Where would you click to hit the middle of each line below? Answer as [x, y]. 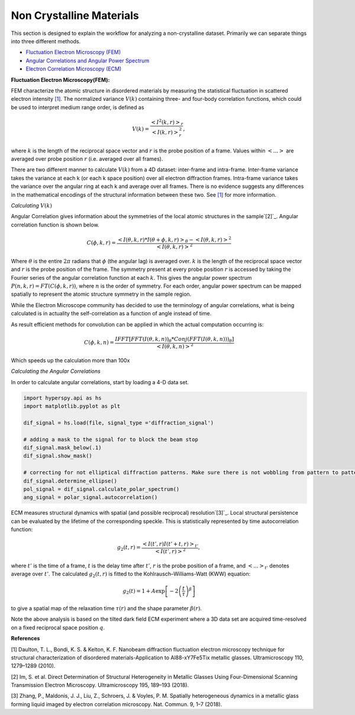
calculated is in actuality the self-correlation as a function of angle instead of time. [111, 314]
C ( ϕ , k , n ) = [99, 342]
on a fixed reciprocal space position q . [58, 627]
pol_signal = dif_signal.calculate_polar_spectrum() [101, 489]
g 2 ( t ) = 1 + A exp [143, 592]
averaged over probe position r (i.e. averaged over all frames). [87, 159]
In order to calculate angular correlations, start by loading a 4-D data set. [100, 382]
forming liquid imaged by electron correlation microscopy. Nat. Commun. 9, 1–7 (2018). [117, 704]
